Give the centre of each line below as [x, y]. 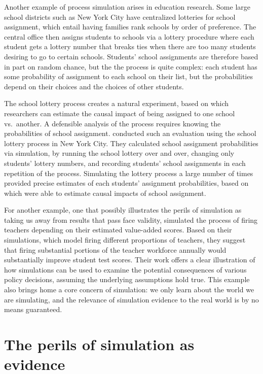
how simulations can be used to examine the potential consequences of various [125, 269]
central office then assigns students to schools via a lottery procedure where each [129, 36]
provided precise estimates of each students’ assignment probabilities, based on [126, 183]
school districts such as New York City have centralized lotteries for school [120, 16]
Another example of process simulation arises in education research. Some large [127, 7]
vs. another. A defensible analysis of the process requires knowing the [112, 123]
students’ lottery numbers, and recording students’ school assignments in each [125, 163]
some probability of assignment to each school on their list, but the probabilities [128, 76]
